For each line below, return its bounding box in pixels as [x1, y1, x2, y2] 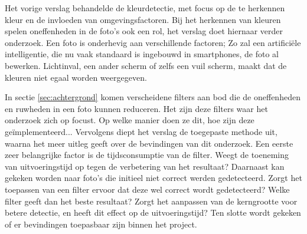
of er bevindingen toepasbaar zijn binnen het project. [5, 217, 197, 230]
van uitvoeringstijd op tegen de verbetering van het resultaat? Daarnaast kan [5, 160, 285, 172]
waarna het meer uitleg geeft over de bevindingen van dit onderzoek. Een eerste [5, 137, 293, 149]
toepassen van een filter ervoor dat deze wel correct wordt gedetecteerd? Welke [5, 183, 290, 195]
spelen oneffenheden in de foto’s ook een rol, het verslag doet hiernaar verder [5, 25, 283, 37]
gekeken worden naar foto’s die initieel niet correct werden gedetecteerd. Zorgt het [5, 172, 302, 184]
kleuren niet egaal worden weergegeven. [5, 71, 147, 83]
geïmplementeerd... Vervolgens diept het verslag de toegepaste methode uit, [5, 125, 277, 137]
